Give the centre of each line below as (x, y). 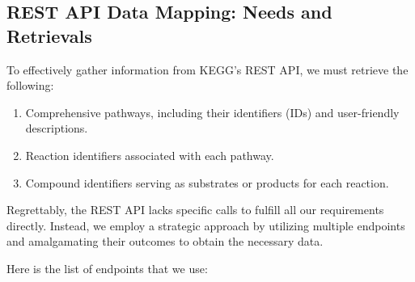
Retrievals (49, 35)
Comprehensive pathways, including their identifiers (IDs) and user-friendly (212, 112)
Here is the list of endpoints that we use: (107, 268)
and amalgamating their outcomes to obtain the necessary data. (165, 241)
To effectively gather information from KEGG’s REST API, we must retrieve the (207, 69)
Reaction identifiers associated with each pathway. (150, 155)
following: (30, 85)
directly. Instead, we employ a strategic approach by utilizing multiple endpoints (206, 225)
